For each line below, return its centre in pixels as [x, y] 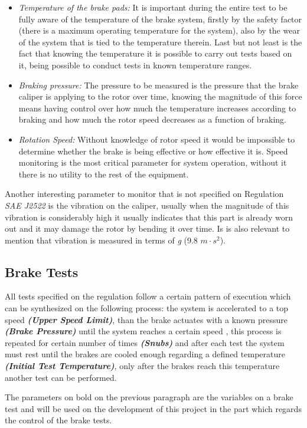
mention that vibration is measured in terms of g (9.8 [101, 240]
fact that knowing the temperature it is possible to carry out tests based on [155, 53]
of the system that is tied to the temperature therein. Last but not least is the [160, 42]
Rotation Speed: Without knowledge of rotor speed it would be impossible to [157, 139]
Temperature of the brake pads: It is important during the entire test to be [153, 7]
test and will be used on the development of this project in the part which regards [153, 408]
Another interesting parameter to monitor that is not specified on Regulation [144, 194]
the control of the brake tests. [58, 420]
